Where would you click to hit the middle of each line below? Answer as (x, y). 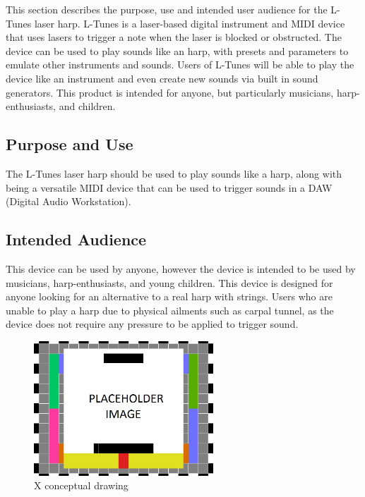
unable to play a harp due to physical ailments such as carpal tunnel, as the (170, 310)
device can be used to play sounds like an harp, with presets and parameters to (177, 50)
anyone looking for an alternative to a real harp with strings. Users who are (169, 296)
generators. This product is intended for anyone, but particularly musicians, (170, 92)
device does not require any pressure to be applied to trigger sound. (152, 324)
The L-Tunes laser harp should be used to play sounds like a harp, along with (174, 173)
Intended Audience (76, 239)
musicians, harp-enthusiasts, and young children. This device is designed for (169, 282)
